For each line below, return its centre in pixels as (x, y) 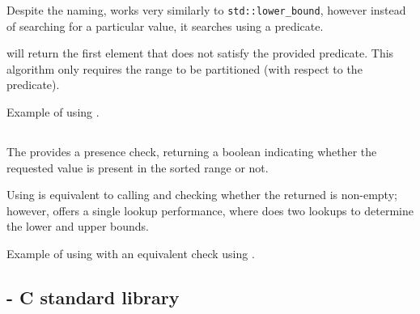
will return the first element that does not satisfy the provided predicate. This (200, 53)
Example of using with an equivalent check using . (131, 253)
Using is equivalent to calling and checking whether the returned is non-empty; (202, 195)
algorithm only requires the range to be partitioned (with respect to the (185, 68)
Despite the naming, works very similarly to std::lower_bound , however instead (206, 10)
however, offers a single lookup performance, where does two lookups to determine (210, 210)
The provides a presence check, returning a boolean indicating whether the (192, 152)
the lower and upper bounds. (78, 226)
